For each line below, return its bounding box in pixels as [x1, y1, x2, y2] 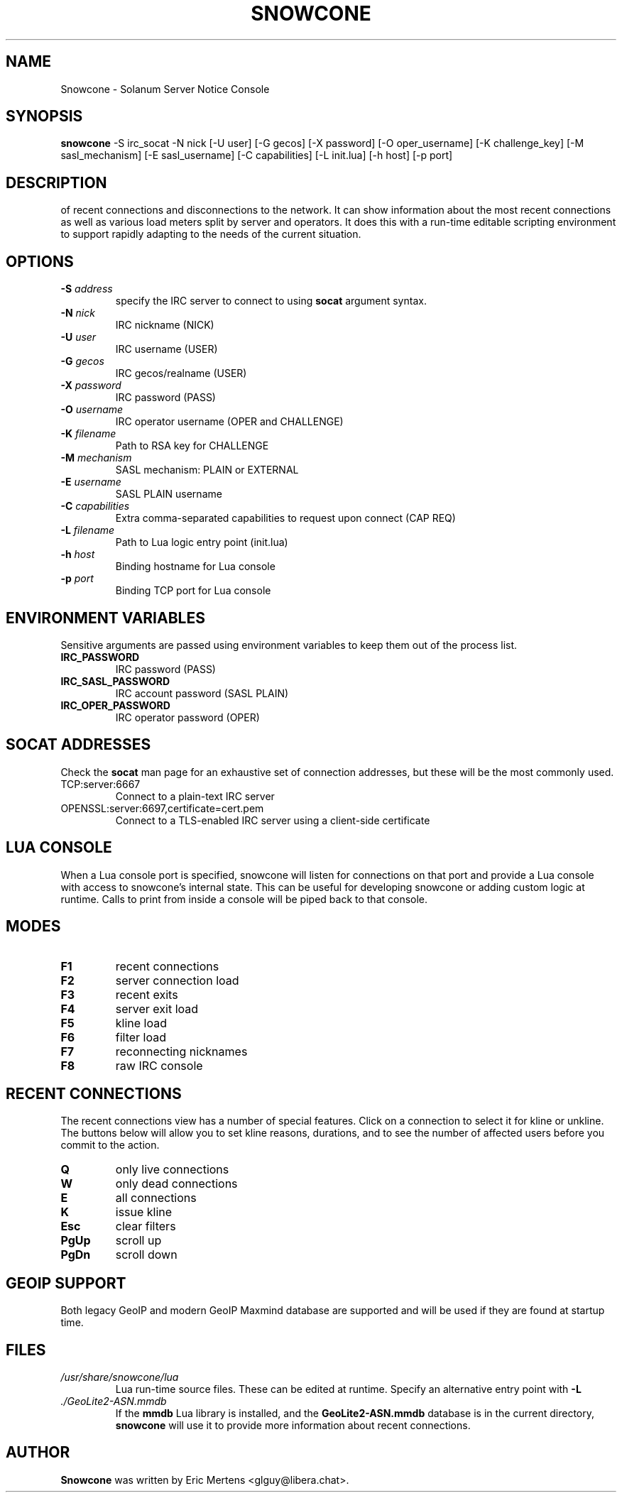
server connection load [115, 973, 239, 988]
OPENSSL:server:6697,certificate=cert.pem [60, 802, 264, 814]
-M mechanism [60, 452, 132, 464]
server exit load [115, 1001, 199, 1016]
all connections [115, 1191, 197, 1205]
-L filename [60, 524, 115, 537]
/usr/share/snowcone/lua [60, 1371, 179, 1384]
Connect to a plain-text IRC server [115, 789, 275, 802]
